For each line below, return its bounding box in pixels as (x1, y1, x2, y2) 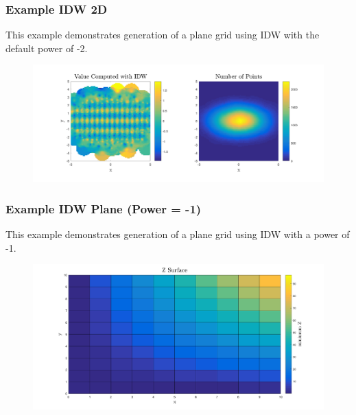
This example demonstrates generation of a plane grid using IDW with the (5, 27, 320, 42)
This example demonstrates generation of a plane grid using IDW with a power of (5, 227, 350, 241)
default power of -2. (5, 40, 88, 55)
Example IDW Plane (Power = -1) (5, 200, 202, 217)
